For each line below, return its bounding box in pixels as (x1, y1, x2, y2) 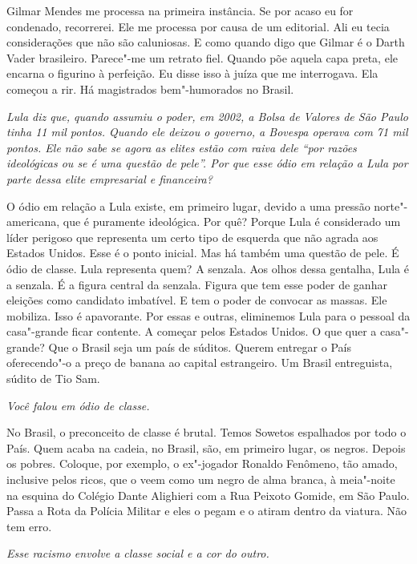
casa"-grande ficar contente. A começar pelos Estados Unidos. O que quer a (6, 323, 377, 340)
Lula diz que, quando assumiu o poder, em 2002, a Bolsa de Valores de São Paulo (6, 107, 408, 124)
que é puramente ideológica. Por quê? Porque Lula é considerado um (63, 213, 401, 230)
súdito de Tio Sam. (6, 370, 100, 387)
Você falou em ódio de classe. (6, 397, 150, 413)
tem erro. (6, 518, 52, 534)
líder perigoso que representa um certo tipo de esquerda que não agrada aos (6, 228, 379, 245)
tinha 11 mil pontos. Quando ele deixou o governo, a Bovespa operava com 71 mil (6, 123, 408, 140)
